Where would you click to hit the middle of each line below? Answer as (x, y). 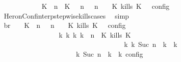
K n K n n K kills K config (105, 6)
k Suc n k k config (109, 53)
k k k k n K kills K (95, 34)
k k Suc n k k (151, 44)
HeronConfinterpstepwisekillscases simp (66, 15)
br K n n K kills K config (65, 25)
